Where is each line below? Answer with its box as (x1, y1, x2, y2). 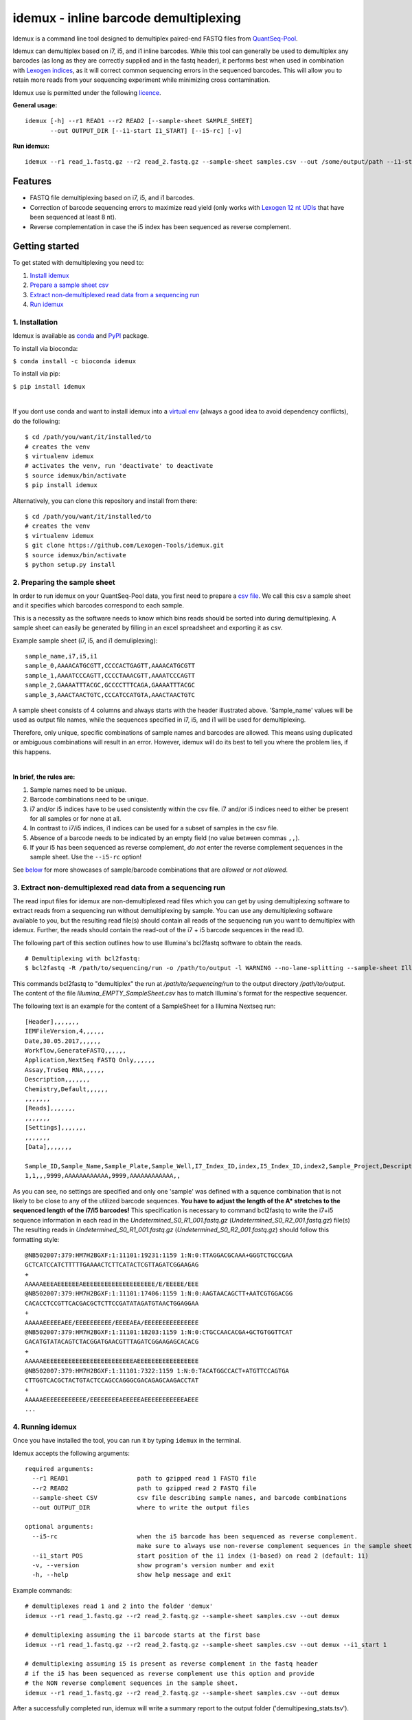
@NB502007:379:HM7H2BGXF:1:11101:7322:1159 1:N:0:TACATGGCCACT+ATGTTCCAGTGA (25, 1366, 290, 1375)
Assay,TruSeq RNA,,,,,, (25, 1066, 105, 1073)
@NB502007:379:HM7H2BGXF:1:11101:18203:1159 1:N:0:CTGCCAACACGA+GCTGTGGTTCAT (25, 1329, 293, 1336)
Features (12, 175, 51, 187)
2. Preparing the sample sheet (12, 577, 115, 587)
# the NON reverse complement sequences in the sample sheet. (25, 1679, 239, 1687)
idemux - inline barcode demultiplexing (12, 10, 242, 25)
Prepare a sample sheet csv (30, 281, 109, 289)
